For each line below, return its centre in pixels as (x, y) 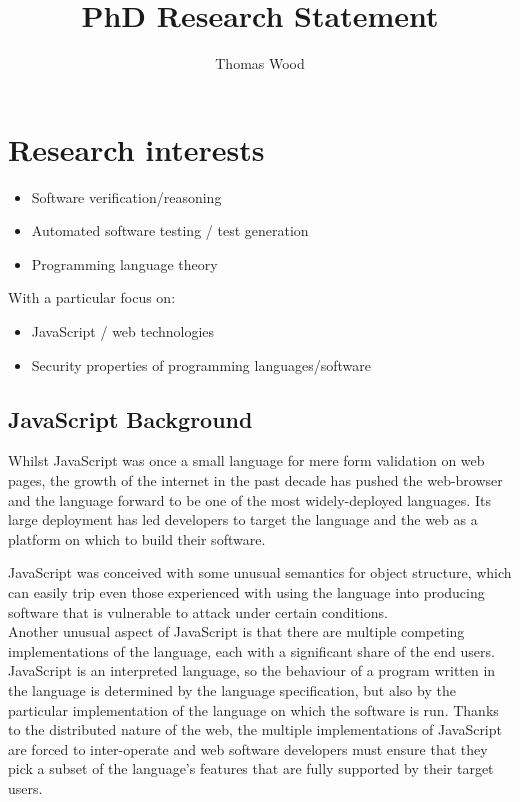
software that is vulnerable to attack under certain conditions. (198, 611)
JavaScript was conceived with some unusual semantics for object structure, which (260, 572)
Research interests (136, 148)
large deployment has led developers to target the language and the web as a (243, 519)
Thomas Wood (260, 63)
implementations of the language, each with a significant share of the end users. (251, 650)
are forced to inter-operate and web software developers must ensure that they (248, 748)
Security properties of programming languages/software (201, 364)
